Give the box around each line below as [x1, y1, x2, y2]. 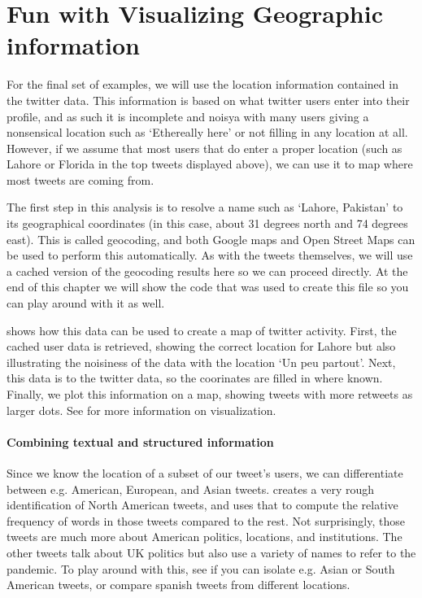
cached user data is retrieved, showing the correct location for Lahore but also [7, 338, 396, 355]
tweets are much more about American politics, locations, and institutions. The [7, 528, 402, 545]
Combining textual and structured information [7, 433, 274, 450]
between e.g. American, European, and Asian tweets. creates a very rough [7, 480, 375, 497]
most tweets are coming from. [7, 171, 154, 188]
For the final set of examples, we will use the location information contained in [7, 76, 398, 93]
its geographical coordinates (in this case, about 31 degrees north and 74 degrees [7, 215, 408, 232]
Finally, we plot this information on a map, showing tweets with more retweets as [7, 386, 413, 402]
